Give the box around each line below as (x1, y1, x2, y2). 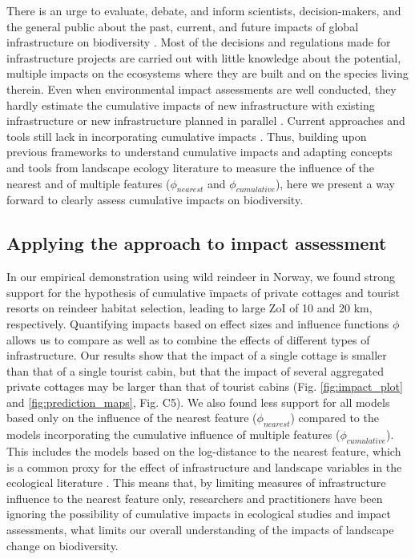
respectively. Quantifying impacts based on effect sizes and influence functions (6, 315, 389, 332)
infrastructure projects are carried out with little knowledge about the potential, (6, 49, 401, 66)
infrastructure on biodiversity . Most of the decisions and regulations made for (6, 34, 391, 50)
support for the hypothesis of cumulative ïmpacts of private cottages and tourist (6, 284, 401, 300)
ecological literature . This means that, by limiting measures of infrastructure (6, 474, 386, 491)
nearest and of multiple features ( (6, 175, 171, 191)
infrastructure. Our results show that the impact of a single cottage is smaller (6, 347, 387, 364)
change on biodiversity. (6, 537, 119, 553)
